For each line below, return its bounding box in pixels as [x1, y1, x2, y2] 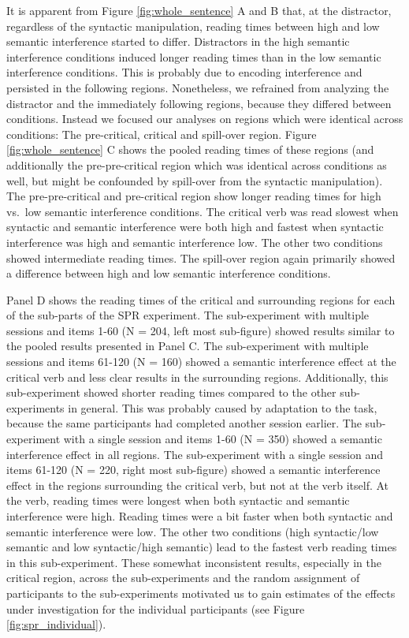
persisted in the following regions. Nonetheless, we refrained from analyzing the [6, 79, 389, 95]
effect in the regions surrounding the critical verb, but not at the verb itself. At [6, 476, 389, 493]
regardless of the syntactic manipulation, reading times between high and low [6, 17, 380, 34]
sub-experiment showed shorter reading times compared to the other [6, 384, 336, 401]
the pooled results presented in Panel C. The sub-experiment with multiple [6, 338, 369, 354]
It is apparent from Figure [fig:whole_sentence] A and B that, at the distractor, [6, 2, 392, 18]
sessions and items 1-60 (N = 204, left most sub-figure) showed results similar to [6, 322, 395, 338]
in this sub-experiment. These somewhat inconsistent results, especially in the [6, 554, 381, 570]
